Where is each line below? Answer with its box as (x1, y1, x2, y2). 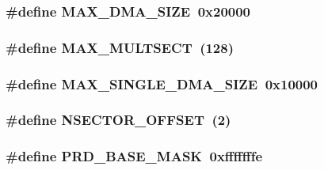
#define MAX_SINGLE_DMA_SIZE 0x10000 (6, 74, 318, 93)
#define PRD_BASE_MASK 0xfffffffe (6, 146, 263, 166)
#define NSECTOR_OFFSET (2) (6, 110, 231, 130)
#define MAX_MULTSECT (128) (6, 37, 234, 57)
